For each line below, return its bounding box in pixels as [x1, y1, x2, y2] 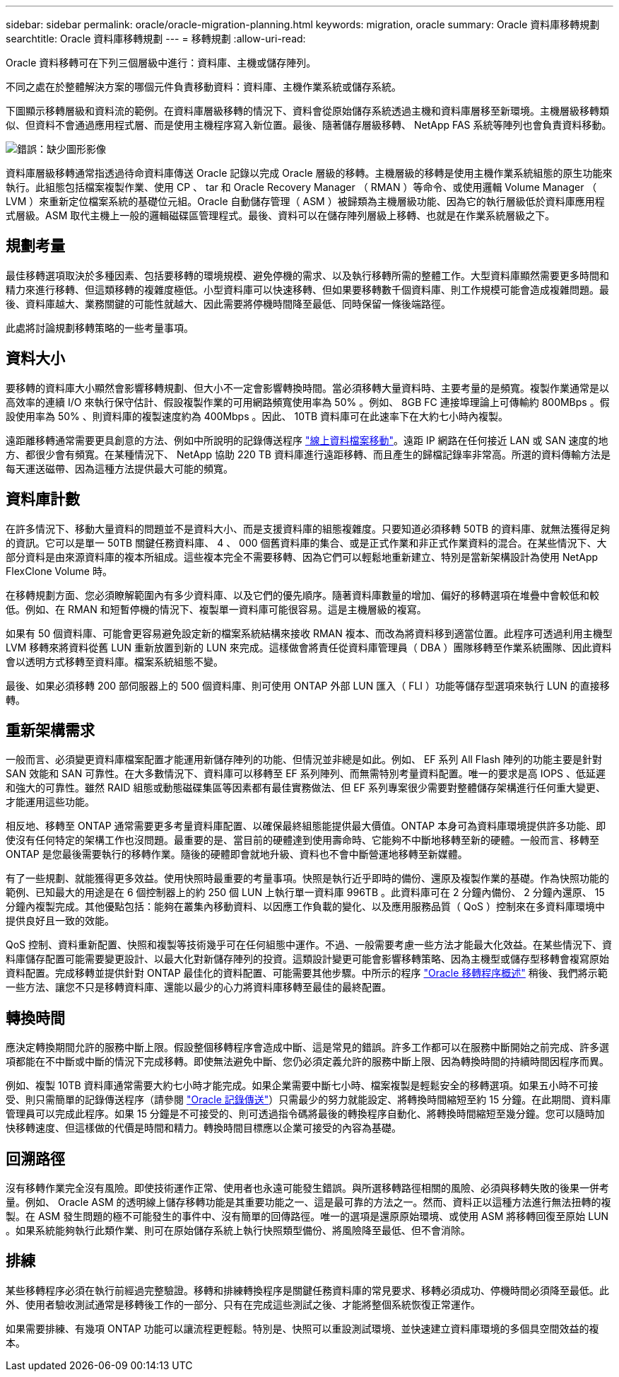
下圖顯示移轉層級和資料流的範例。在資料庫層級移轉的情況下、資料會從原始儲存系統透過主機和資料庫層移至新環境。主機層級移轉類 [6, 105, 609, 117]
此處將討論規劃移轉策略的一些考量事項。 [6, 321, 194, 334]
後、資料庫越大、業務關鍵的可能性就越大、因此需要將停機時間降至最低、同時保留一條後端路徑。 [6, 297, 451, 310]
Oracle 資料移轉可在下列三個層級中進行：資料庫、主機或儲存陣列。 [6, 57, 317, 69]
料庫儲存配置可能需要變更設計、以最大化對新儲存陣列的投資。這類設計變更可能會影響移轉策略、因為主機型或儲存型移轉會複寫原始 [6, 953, 609, 965]
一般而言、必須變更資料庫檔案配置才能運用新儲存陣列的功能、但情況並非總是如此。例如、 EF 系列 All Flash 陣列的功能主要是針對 [6, 753, 602, 766]
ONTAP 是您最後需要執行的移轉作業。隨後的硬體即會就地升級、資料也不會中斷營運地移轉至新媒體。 [6, 848, 468, 861]
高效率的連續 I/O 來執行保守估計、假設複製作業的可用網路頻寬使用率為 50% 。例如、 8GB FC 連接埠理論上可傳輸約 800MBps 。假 [6, 395, 610, 408]
